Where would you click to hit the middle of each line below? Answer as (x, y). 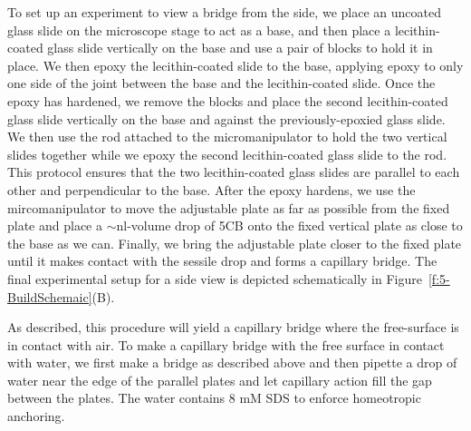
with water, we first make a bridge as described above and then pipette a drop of (232, 362)
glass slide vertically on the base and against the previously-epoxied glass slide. (226, 118)
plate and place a (55, 225)
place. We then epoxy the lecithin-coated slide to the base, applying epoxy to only (235, 65)
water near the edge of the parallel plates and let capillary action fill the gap (220, 380)
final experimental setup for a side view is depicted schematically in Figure (215, 278)
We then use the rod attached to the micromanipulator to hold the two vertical (227, 137)
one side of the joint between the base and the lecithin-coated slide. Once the (221, 83)
